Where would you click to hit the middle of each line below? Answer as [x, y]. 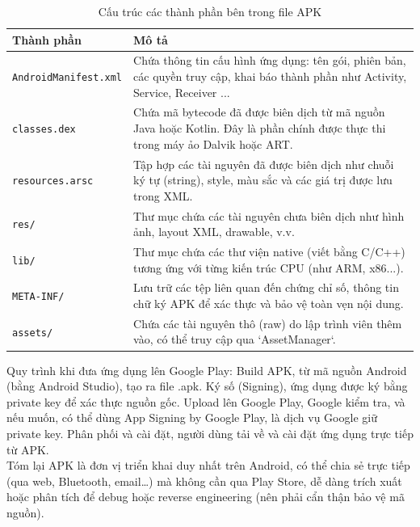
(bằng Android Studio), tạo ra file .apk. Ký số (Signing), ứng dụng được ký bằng [207, 386]
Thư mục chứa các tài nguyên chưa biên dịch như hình [269, 215]
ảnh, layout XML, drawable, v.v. [214, 232]
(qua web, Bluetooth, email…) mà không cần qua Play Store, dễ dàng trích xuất [204, 481]
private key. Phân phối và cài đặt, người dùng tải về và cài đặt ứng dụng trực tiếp [210, 433]
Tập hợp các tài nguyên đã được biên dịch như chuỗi [264, 164]
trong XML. [163, 195]
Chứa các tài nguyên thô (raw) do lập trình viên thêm [268, 323]
